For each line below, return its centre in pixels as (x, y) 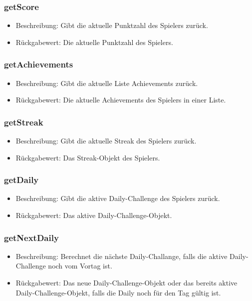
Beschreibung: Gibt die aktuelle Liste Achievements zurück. (107, 83)
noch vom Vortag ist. (80, 266)
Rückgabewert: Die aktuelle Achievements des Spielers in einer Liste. (121, 100)
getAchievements (39, 64)
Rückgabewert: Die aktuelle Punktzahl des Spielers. (94, 42)
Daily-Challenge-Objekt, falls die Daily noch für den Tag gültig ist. (118, 292)
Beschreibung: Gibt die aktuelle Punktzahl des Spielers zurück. (112, 25)
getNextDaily (31, 237)
